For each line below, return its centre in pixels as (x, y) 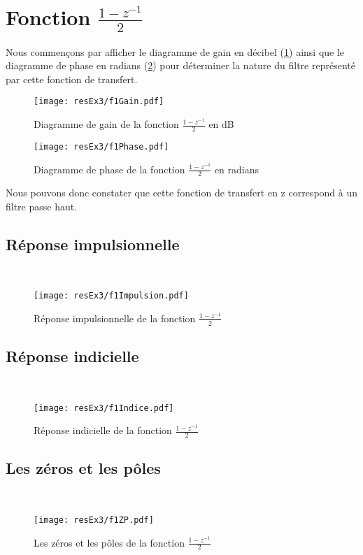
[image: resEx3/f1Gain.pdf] (99, 102)
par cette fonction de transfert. (72, 79)
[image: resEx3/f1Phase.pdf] (101, 146)
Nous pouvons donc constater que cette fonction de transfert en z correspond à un (182, 193)
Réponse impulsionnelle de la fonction (115, 318)
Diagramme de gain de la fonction (106, 124)
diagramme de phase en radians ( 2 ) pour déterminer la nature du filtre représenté (180, 65)
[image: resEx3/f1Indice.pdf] (104, 408)
